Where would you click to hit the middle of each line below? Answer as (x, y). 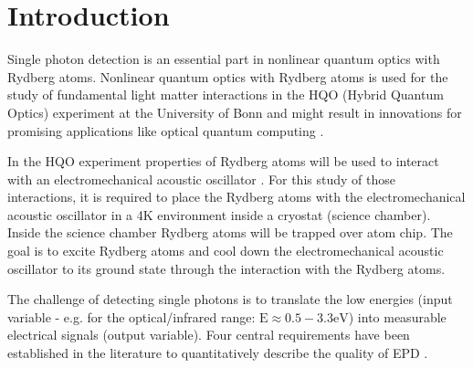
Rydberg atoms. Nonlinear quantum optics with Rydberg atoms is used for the (228, 76)
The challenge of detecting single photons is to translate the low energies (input (230, 299)
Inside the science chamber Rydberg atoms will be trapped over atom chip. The (230, 232)
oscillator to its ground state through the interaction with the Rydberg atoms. (226, 268)
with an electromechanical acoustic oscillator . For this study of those (201, 179)
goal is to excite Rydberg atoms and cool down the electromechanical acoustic (226, 251)
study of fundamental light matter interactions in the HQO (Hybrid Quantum (226, 95)
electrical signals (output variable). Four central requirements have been (209, 335)
